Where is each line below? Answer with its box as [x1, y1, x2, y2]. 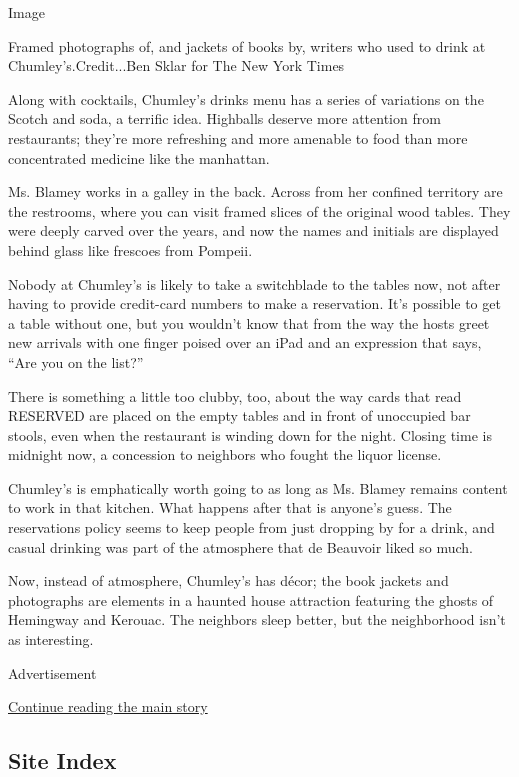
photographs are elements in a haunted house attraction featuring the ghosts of [8, 589, 494, 610]
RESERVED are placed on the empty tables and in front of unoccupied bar [8, 405, 471, 426]
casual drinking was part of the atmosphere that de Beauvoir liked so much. [8, 536, 473, 557]
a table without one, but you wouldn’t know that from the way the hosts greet [8, 312, 490, 333]
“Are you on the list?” [8, 351, 144, 372]
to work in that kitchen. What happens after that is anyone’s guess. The [8, 497, 452, 518]
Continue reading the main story [8, 696, 208, 717]
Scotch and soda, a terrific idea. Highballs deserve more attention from [8, 108, 441, 129]
